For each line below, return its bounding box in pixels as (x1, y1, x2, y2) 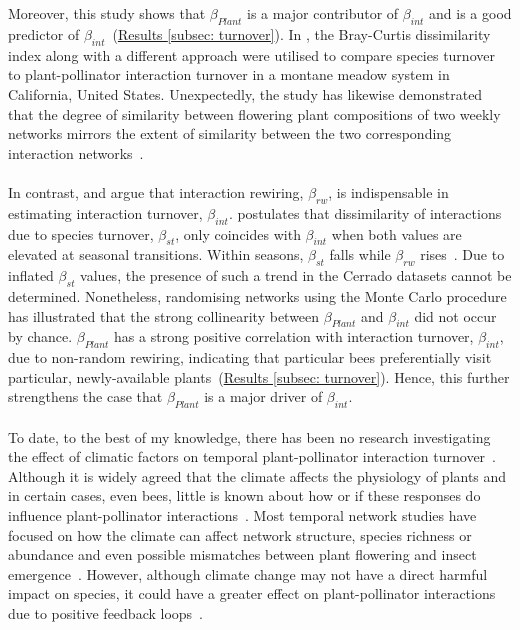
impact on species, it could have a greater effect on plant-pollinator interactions (8, 583, 496, 604)
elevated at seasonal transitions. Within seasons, (8, 244, 304, 265)
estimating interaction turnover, (8, 202, 203, 223)
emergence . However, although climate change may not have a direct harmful (8, 563, 488, 584)
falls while (329, 244, 391, 265)
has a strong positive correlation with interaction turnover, (114, 326, 474, 347)
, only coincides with (175, 223, 301, 244)
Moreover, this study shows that (8, 3, 206, 24)
